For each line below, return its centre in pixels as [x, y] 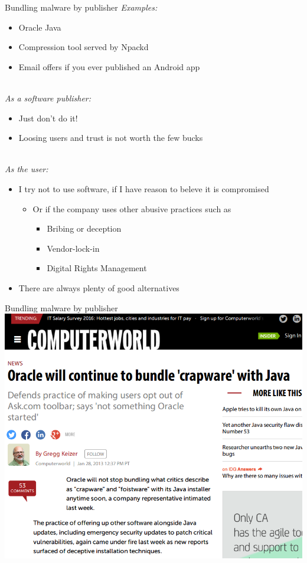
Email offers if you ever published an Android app [109, 66]
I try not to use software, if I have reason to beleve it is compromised [144, 188]
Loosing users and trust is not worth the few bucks [111, 138]
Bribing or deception [84, 228]
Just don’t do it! [48, 118]
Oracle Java [40, 27]
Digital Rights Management [97, 268]
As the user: [27, 169]
